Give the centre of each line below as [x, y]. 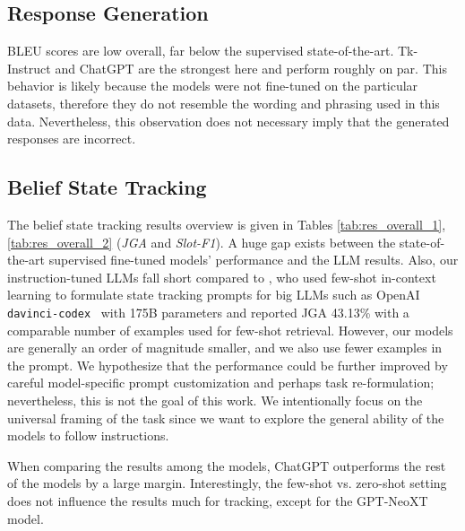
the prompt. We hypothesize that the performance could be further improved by [228, 365]
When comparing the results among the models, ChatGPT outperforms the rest [227, 465]
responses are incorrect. [72, 139]
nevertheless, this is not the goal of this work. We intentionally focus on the [215, 400]
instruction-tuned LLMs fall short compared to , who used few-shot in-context [222, 277]
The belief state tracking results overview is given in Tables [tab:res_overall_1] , [227, 224]
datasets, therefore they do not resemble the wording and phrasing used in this [224, 103]
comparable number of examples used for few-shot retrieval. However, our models [230, 330]
